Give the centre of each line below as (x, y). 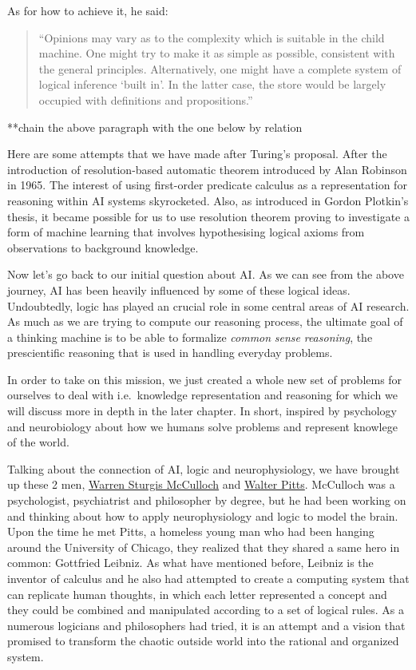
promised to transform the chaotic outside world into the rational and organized (203, 641)
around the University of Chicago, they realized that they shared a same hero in (204, 547)
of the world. (38, 442)
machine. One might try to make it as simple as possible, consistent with (217, 53)
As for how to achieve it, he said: (88, 10)
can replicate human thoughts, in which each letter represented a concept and (197, 594)
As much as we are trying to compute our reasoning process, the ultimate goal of (205, 321)
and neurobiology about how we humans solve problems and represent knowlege (202, 426)
